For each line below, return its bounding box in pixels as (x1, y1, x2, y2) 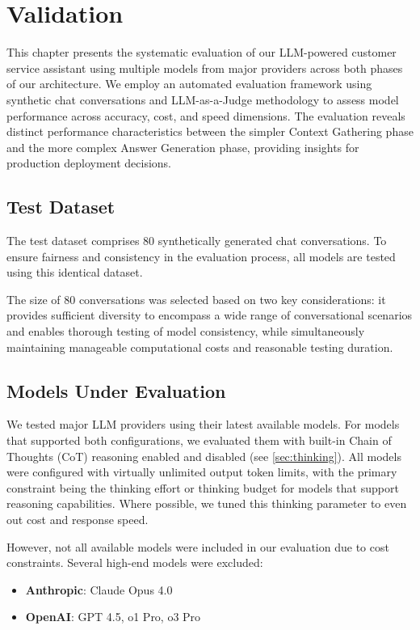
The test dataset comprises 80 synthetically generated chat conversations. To (6, 232, 387, 249)
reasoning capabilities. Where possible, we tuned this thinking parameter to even (6, 495, 407, 512)
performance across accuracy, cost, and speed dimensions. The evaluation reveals (6, 107, 405, 124)
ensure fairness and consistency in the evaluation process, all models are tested (6, 247, 396, 264)
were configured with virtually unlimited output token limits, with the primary (6, 463, 397, 480)
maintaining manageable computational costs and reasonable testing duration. (6, 338, 393, 355)
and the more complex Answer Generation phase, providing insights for (6, 138, 359, 155)
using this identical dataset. (6, 264, 143, 281)
